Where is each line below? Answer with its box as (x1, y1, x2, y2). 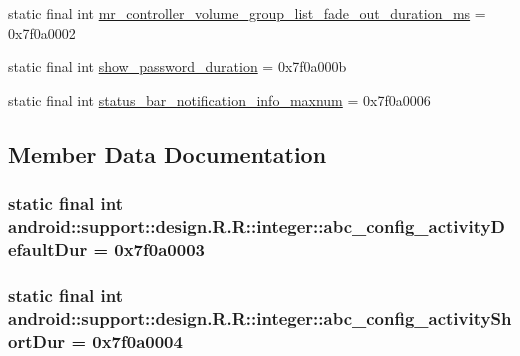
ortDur (8, 328, 66, 353)
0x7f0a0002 (8, 22, 76, 43)
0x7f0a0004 (92, 328, 183, 353)
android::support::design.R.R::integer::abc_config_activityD (8, 214, 505, 238)
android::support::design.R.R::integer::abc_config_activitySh (8, 305, 512, 330)
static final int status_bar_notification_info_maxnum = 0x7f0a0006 (8, 89, 431, 110)
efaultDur (8, 236, 88, 261)
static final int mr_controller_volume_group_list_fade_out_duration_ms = (8, 3, 486, 23)
